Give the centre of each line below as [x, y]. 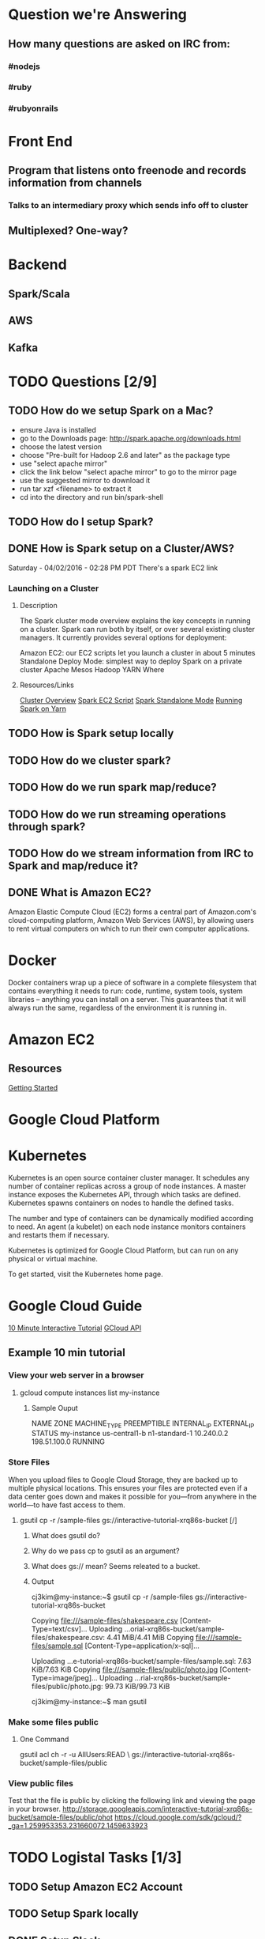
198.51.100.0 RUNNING [68, 1442]
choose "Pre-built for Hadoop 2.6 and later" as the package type [125, 455]
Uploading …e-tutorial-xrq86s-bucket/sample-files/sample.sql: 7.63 [141, 1661]
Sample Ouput [55, 1408]
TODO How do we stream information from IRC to [131, 854]
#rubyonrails [34, 108]
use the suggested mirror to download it [85, 480]
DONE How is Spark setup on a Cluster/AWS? [121, 548]
